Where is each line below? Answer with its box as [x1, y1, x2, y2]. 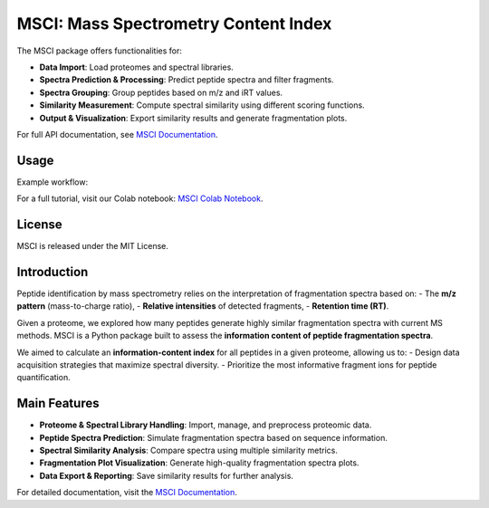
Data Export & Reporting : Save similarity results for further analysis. [39, 470, 294, 481]
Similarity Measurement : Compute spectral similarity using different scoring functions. [39, 100, 366, 110]
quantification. [16, 372, 72, 383]
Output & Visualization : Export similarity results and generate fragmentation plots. [39, 112, 348, 123]
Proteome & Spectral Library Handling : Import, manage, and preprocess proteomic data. [39, 419, 372, 430]
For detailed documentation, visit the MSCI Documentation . [16, 487, 237, 498]
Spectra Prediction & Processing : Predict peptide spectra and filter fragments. [39, 74, 334, 85]
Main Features [16, 396, 100, 411]
